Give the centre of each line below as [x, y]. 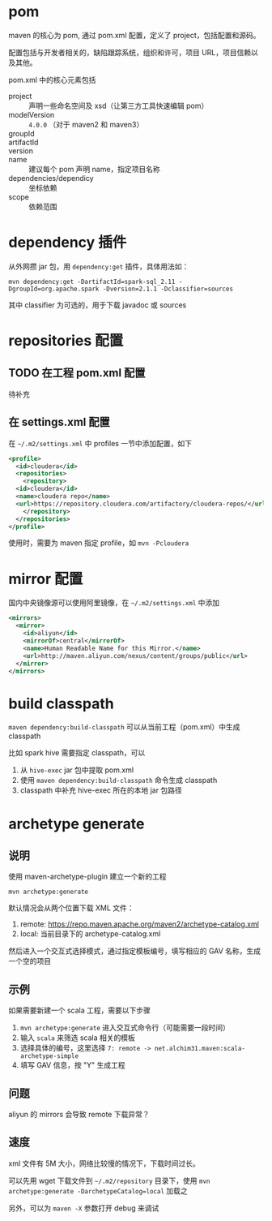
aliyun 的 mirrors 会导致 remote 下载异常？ [79, 1114]
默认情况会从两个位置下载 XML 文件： [71, 908]
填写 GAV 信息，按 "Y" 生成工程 [72, 1065]
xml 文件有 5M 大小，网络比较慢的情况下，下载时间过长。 [104, 1163]
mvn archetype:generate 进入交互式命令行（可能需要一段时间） [125, 1028]
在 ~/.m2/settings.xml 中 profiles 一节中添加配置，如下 [100, 443]
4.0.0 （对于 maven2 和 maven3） [86, 124]
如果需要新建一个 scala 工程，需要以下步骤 [80, 1010]
